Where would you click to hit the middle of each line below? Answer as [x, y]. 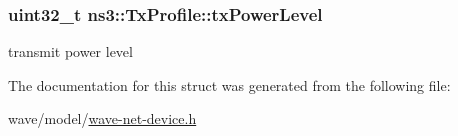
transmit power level [70, 51]
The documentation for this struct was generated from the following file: [229, 84]
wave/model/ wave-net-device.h [102, 118]
